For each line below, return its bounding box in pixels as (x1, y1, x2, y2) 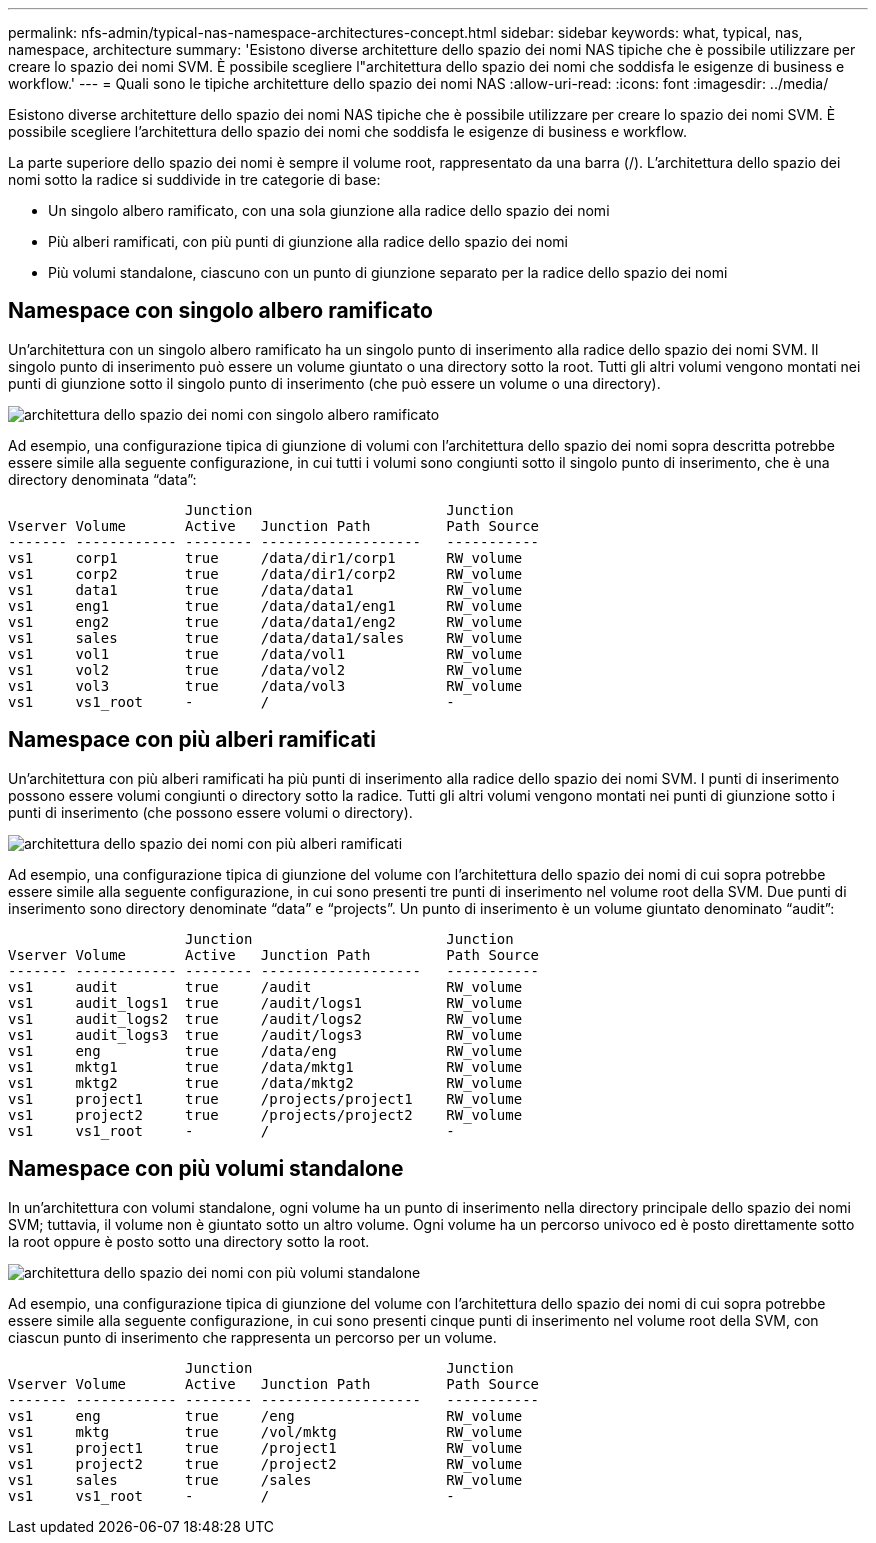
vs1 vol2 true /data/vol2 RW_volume (8, 661, 523, 678)
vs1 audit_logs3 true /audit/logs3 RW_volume (8, 1026, 523, 1043)
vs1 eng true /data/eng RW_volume (8, 1042, 523, 1059)
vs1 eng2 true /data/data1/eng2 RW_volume (8, 613, 523, 630)
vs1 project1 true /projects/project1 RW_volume (8, 1090, 523, 1107)
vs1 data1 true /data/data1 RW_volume (8, 581, 523, 598)
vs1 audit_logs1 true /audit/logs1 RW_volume (8, 994, 523, 1011)
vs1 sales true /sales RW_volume (8, 1471, 523, 1488)
